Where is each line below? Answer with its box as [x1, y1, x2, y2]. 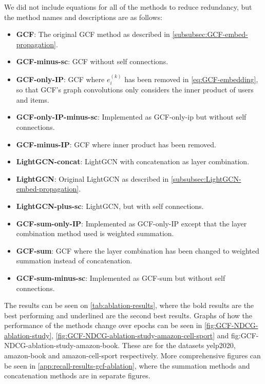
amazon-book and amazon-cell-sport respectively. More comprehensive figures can [4, 350, 261, 361]
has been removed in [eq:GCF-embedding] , [124, 73, 258, 84]
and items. [16, 94, 49, 105]
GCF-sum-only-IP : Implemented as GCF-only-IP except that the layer [16, 218, 247, 228]
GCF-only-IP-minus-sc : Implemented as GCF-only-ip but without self [16, 111, 247, 122]
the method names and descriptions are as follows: [4, 11, 163, 22]
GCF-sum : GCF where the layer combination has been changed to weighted [16, 245, 259, 256]
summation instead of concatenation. [16, 255, 132, 266]
